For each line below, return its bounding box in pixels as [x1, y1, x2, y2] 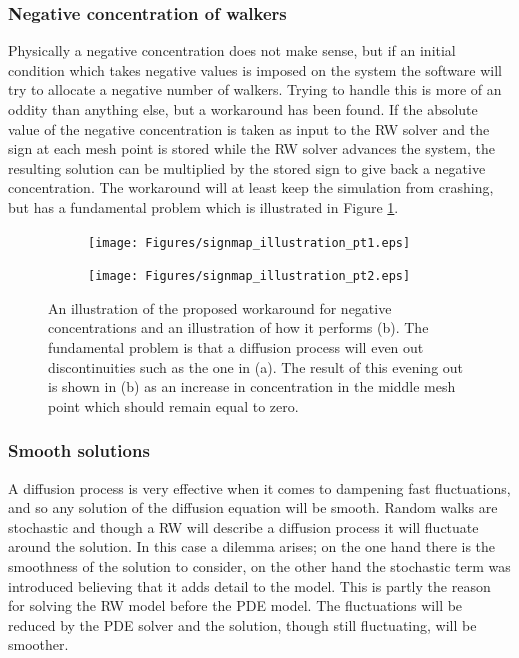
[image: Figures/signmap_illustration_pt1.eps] [88, 235, 411, 250]
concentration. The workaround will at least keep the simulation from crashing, [8, 177, 494, 198]
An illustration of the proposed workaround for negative [48, 297, 392, 318]
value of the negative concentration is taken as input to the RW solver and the [8, 118, 490, 139]
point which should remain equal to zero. [48, 395, 299, 416]
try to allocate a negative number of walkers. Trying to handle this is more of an [8, 79, 502, 100]
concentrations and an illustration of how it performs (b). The [48, 317, 429, 338]
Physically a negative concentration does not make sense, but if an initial [8, 40, 456, 61]
